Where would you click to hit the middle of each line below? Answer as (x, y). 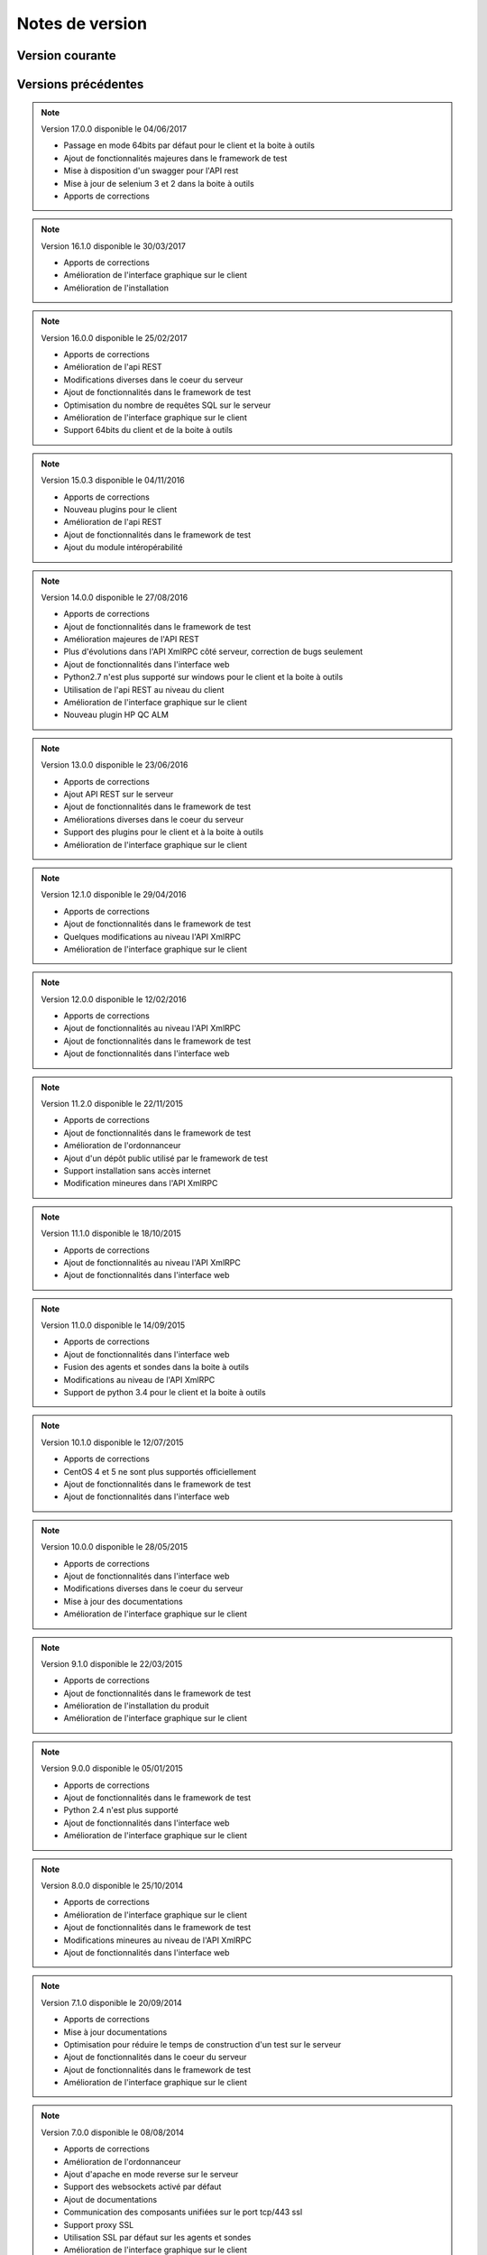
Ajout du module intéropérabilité (123, 548)
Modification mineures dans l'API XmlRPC (141, 1183)
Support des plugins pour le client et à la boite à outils (164, 832)
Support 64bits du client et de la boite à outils (148, 430)
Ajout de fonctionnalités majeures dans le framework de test (175, 158)
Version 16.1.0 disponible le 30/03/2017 (114, 246)
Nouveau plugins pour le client (120, 509)
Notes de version (82, 23)
